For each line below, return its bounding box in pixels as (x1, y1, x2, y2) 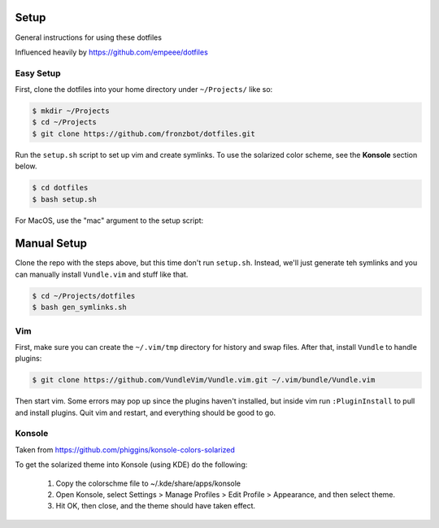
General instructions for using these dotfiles (15, 33, 163, 42)
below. (15, 161, 37, 171)
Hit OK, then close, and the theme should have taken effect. (55, 501, 256, 511)
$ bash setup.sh (32, 194, 98, 203)
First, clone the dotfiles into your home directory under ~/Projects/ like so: (15, 85, 273, 94)
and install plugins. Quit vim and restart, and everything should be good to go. (15, 408, 276, 417)
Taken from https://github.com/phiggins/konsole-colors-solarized (15, 444, 236, 455)
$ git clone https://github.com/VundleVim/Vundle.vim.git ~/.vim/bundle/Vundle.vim (32, 375, 376, 385)
